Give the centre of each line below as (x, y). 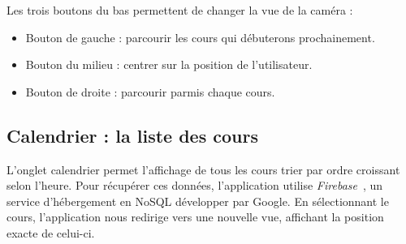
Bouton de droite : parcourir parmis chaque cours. (150, 91)
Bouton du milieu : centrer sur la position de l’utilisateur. (169, 64)
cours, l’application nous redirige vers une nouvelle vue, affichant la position (195, 217)
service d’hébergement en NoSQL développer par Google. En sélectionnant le (198, 201)
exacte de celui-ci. (51, 232)
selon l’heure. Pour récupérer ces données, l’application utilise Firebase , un (195, 185)
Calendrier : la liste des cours (132, 135)
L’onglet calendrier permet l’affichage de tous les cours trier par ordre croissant (203, 169)
